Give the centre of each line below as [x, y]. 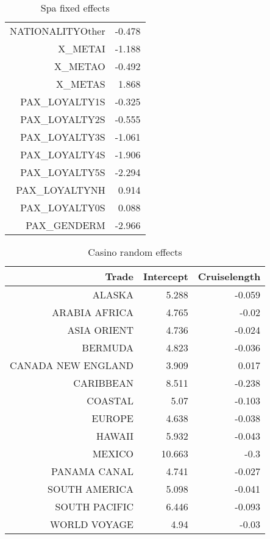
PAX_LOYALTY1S [63, 101]
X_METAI [82, 48]
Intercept [166, 276]
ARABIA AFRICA [93, 312]
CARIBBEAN [104, 383]
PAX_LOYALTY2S [63, 119]
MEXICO [113, 453]
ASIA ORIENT [101, 330]
